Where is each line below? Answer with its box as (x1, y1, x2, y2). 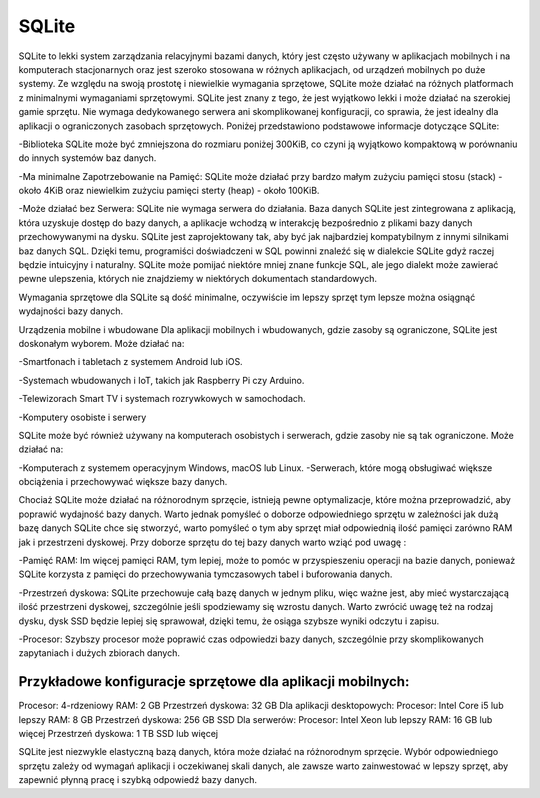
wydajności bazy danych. (18, 305, 124, 317)
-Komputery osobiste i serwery (18, 411, 147, 423)
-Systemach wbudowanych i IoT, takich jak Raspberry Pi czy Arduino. (18, 374, 305, 386)
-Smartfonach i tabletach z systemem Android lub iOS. (18, 356, 244, 368)
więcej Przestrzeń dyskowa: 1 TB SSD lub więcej (18, 728, 219, 740)
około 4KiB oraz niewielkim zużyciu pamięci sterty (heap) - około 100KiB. (18, 185, 320, 197)
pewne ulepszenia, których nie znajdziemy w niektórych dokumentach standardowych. (18, 273, 377, 285)
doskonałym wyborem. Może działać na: (18, 337, 185, 349)
